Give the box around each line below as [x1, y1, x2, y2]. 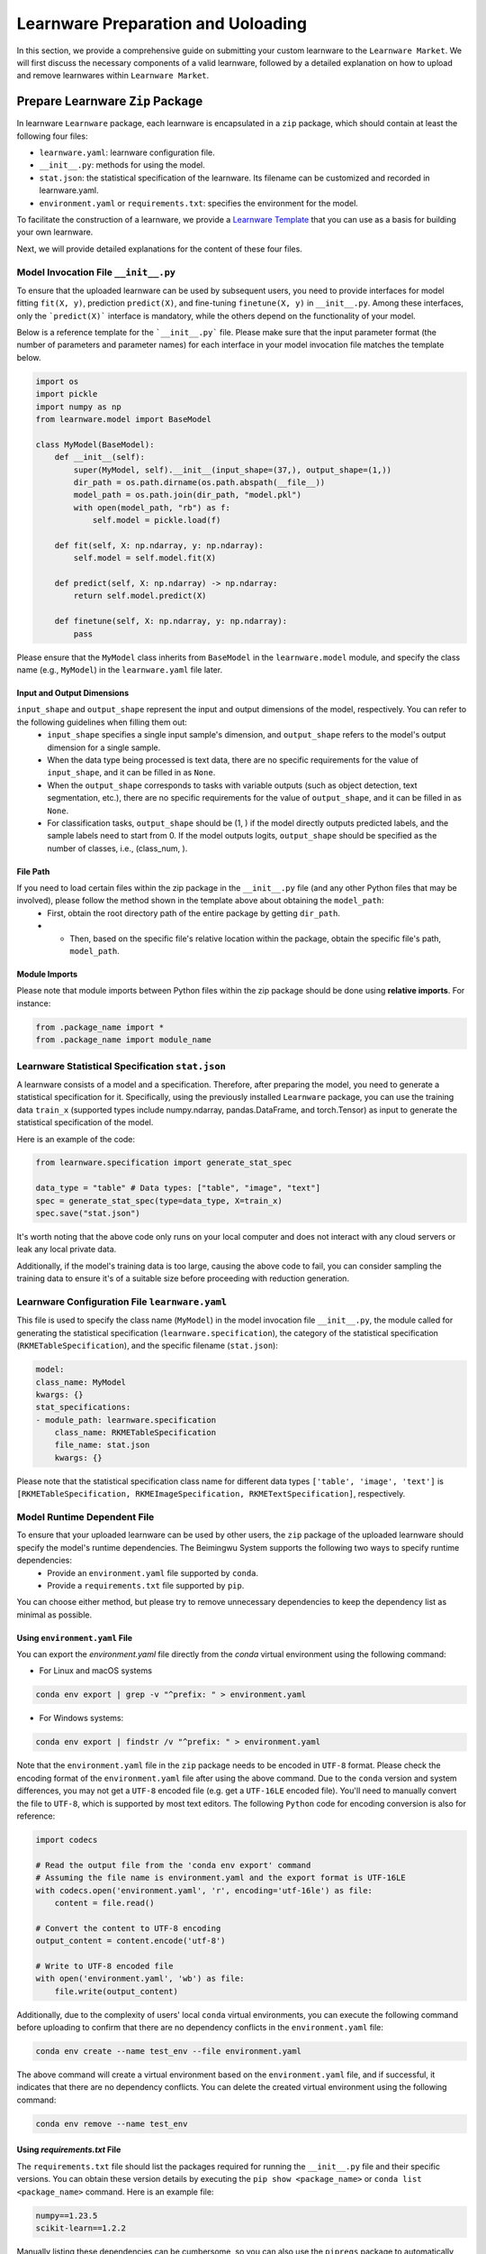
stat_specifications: [35, 1402, 131, 1413]
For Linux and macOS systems [39, 1665, 153, 1676]
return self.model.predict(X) [73, 591, 207, 601]
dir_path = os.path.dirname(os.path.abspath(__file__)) [73, 477, 326, 487]
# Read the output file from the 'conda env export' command [35, 1860, 311, 1870]
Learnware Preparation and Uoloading [16, 14, 308, 33]
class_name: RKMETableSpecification [54, 1427, 216, 1438]
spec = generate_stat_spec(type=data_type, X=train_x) [35, 1196, 283, 1205]
